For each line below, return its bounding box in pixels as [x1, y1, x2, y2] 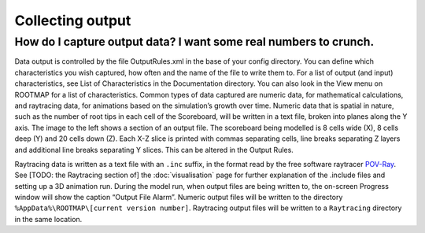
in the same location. [14, 214, 83, 224]
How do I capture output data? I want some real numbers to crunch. [14, 35, 375, 49]
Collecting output [14, 12, 131, 29]
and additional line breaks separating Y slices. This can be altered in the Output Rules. [14, 145, 294, 154]
